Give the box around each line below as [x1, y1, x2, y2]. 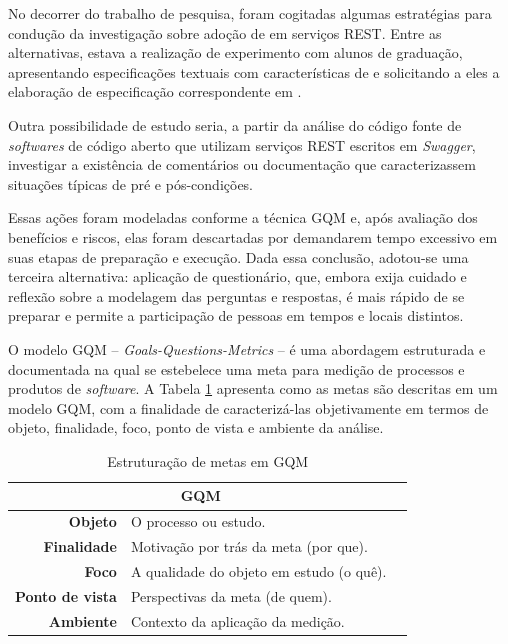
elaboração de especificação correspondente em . [8, 81, 302, 102]
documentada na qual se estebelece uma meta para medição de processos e [8, 358, 465, 379]
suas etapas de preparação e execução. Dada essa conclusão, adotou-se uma [8, 246, 469, 267]
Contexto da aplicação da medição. [130, 610, 345, 631]
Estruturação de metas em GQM [107, 450, 309, 471]
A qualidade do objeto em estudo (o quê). [130, 561, 387, 581]
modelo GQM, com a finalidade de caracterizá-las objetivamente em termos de [8, 397, 489, 418]
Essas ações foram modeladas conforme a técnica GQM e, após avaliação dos [8, 207, 478, 228]
